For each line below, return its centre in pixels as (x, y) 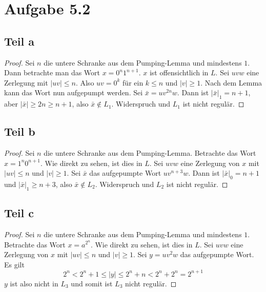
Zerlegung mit (26, 82)
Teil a (19, 41)
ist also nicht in (34, 283)
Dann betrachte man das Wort (52, 72)
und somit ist (92, 283)
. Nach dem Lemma (231, 82)
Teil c (19, 213)
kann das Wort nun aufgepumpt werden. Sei (74, 92)
